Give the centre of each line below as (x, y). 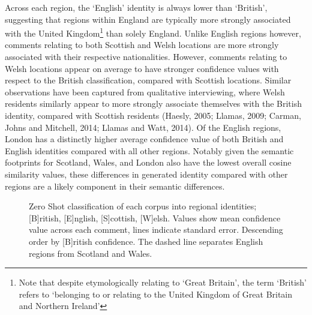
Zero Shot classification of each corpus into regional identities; (143, 206)
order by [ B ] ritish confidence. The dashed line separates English (146, 241)
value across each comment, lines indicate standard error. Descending (156, 229)
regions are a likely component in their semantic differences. (115, 186)
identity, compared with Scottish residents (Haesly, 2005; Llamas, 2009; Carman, (153, 115)
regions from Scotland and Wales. (91, 253)
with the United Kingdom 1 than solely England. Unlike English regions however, (153, 32)
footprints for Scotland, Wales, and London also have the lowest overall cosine (148, 162)
